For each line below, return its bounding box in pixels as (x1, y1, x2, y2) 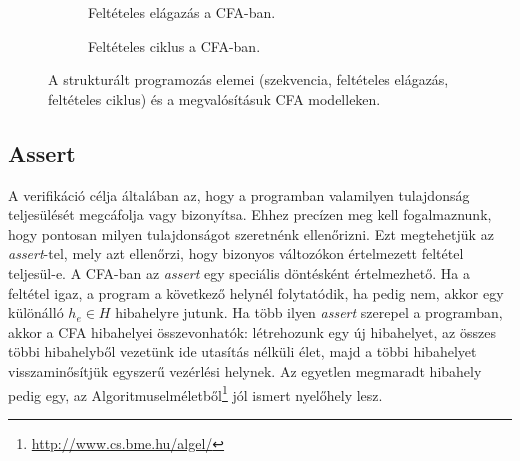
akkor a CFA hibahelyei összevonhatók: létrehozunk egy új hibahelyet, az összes (8, 321, 496, 342)
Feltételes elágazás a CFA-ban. (88, 2, 276, 22)
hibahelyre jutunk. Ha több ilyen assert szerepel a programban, (115, 302, 503, 323)
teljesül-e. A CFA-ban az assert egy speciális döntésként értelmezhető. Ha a (8, 262, 470, 283)
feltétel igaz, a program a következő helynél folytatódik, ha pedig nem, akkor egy (8, 282, 504, 303)
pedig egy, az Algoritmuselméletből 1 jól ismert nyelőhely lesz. (8, 381, 383, 405)
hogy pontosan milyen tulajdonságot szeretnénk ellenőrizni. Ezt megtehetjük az (8, 223, 494, 244)
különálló (8, 302, 64, 323)
